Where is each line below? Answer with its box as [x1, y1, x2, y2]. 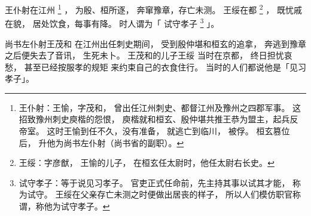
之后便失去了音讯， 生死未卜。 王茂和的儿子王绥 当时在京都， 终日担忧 [5, 49, 284, 61]
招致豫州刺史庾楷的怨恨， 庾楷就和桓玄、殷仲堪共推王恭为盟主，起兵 [19, 113, 290, 125]
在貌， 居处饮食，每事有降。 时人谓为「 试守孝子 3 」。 [5, 16, 219, 29]
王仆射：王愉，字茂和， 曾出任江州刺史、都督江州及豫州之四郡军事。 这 [19, 101, 301, 113]
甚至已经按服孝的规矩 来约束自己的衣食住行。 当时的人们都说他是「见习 [24, 60, 306, 73]
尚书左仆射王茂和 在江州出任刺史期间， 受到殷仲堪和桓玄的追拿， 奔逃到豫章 [5, 37, 306, 50]
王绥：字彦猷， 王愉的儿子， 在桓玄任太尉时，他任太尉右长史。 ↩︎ [19, 156, 275, 169]
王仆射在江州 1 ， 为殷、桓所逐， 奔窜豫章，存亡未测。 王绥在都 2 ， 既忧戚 [5, 2, 302, 16]
